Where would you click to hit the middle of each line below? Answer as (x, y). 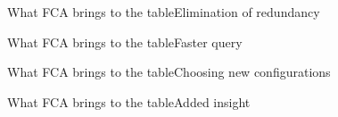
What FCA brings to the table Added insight (129, 101)
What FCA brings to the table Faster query (125, 42)
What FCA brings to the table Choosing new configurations (169, 72)
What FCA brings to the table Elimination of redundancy (164, 12)
